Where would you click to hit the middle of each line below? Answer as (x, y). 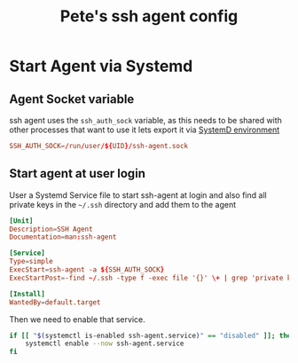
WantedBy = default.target (55, 302)
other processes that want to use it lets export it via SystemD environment (145, 130)
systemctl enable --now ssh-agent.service (105, 343)
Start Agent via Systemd (101, 66)
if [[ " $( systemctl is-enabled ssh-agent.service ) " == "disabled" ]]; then (152, 335)
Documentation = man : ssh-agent (63, 237)
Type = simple (31, 262)
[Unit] (21, 221)
